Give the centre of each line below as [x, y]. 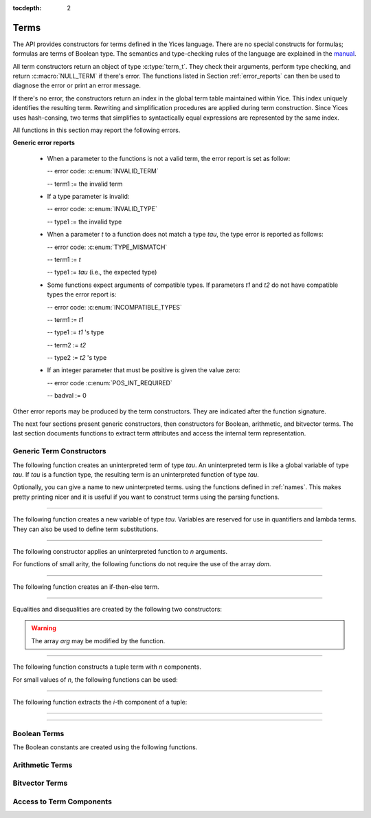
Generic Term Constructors [59, 451]
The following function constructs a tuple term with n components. [107, 667]
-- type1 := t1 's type [76, 332]
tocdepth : [27, 8]
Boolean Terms [38, 733]
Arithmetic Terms [43, 765]
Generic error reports [44, 143]
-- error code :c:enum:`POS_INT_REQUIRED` [110, 383]
